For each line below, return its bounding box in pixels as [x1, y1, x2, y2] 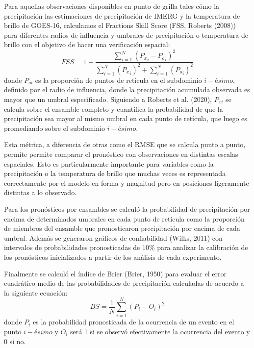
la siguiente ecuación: [4, 287, 68, 298]
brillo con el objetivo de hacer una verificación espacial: [4, 39, 170, 50]
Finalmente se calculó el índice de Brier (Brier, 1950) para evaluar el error [4, 268, 227, 278]
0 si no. [4, 336, 26, 346]
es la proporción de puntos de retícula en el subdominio [35, 75, 202, 85]
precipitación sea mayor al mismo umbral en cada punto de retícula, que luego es [4, 113, 247, 124]
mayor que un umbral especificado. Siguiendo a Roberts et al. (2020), [4, 94, 212, 104]
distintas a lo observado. [4, 187, 77, 198]
